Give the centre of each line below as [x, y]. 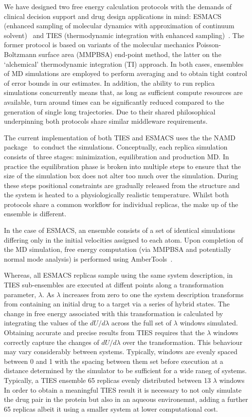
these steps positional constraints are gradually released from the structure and [122, 185]
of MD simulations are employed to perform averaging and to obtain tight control [126, 73]
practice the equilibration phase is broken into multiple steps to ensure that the [123, 166]
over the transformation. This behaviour [183, 342]
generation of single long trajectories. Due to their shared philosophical [110, 111]
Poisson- [209, 45]
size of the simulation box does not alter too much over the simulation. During [121, 176]
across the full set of [142, 323]
